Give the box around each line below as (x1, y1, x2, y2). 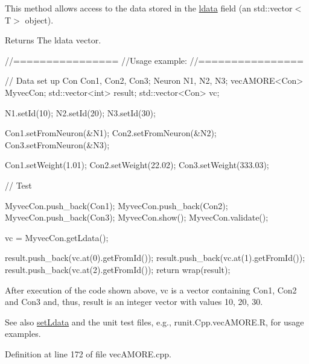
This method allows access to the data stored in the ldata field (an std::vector (5, 2, 293, 14)
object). (25, 13, 54, 26)
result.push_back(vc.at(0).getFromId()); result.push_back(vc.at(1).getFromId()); (5, 251, 305, 264)
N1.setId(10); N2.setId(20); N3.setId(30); (5, 106, 156, 119)
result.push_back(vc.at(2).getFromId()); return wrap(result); (5, 263, 231, 275)
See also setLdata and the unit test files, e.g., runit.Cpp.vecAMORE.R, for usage (5, 315, 304, 328)
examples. (5, 327, 41, 340)
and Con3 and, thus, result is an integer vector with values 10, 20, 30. (5, 295, 263, 308)
